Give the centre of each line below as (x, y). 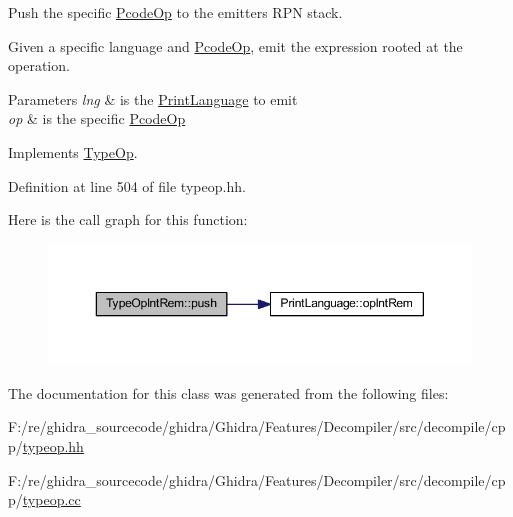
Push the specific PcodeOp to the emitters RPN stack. (175, 12)
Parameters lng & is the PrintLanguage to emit (153, 98)
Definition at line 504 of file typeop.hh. (127, 185)
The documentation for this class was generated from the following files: (228, 392)
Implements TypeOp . (73, 151)
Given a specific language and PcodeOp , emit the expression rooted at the (235, 45)
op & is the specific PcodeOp (97, 118)
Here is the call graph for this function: (128, 219)
